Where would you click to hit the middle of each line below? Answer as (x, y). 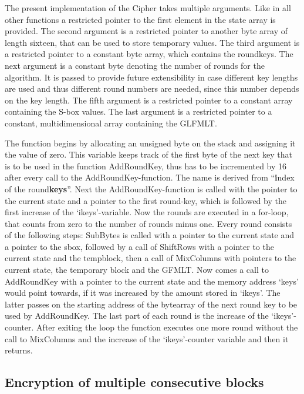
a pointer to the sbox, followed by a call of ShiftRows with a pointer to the (139, 246)
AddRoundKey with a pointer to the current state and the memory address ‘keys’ (152, 281)
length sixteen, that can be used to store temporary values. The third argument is (152, 42)
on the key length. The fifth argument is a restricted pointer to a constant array (149, 100)
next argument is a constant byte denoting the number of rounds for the (135, 65)
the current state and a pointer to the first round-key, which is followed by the (146, 200)
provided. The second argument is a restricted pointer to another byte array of (146, 31)
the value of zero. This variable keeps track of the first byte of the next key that (148, 154)
